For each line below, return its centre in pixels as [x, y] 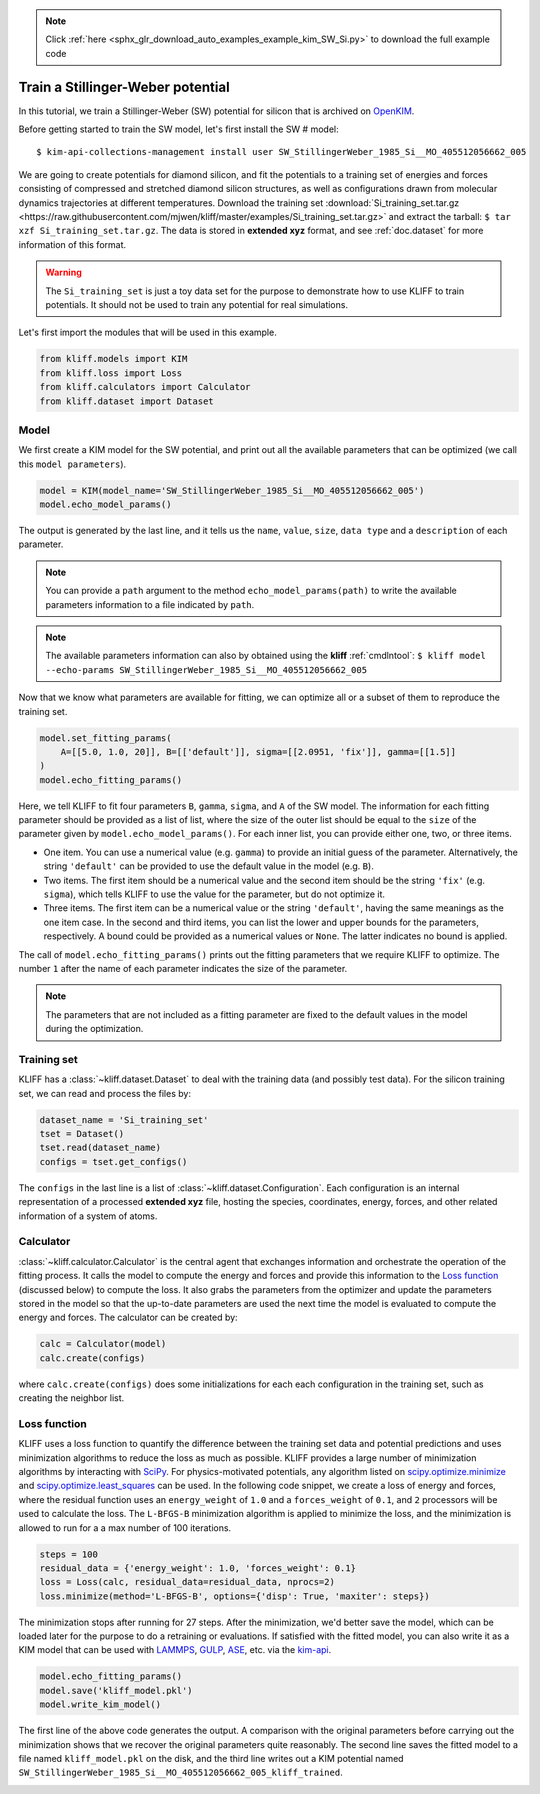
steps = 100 [69, 1554]
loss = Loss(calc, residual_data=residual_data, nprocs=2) [187, 1582]
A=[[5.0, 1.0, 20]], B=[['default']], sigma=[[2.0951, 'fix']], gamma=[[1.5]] [258, 751]
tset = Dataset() [82, 1134]
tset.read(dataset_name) [100, 1148]
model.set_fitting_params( [105, 738]
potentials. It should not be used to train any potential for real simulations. [197, 304]
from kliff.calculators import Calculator [145, 387]
